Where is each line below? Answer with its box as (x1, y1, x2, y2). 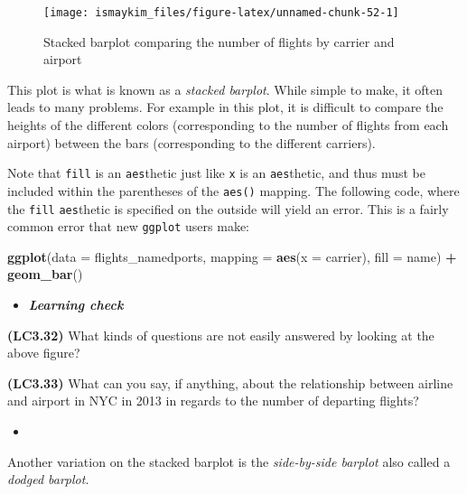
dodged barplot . (7, 470, 89, 489)
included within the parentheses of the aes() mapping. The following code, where (7, 181, 460, 200)
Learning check (28, 295, 124, 314)
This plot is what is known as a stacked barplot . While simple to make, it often (7, 79, 444, 98)
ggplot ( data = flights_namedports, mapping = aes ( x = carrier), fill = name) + (7, 247, 457, 266)
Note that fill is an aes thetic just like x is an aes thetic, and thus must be (7, 163, 426, 182)
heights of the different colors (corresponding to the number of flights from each (7, 116, 449, 135)
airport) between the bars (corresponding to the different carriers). (7, 133, 376, 152)
